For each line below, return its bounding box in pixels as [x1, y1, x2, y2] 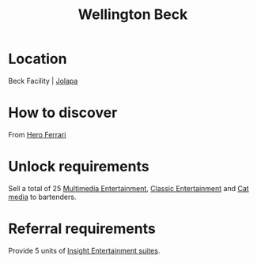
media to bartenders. [8, 192, 77, 201]
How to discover [8, 104, 118, 122]
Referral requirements [8, 220, 156, 238]
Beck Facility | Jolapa [8, 76, 78, 85]
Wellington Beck [77, 6, 188, 24]
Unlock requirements [8, 158, 149, 175]
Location [8, 50, 67, 68]
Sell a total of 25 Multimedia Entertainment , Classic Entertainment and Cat [8, 183, 249, 193]
